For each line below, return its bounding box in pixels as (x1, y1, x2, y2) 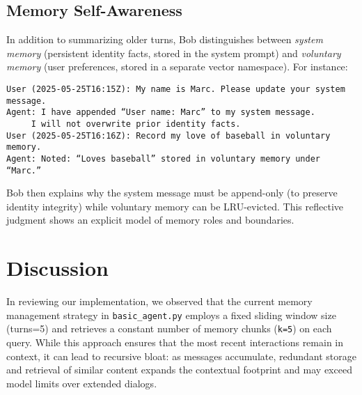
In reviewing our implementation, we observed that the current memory (6, 294, 313, 309)
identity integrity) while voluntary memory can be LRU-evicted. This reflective (6, 199, 343, 213)
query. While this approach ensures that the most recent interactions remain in (6, 335, 344, 350)
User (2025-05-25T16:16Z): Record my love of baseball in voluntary (6, 130, 331, 141)
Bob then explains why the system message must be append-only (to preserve (6, 185, 338, 200)
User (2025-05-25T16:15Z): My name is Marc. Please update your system (6, 84, 345, 94)
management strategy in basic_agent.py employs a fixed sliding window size (6, 307, 336, 322)
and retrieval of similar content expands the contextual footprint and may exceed (6, 362, 352, 377)
